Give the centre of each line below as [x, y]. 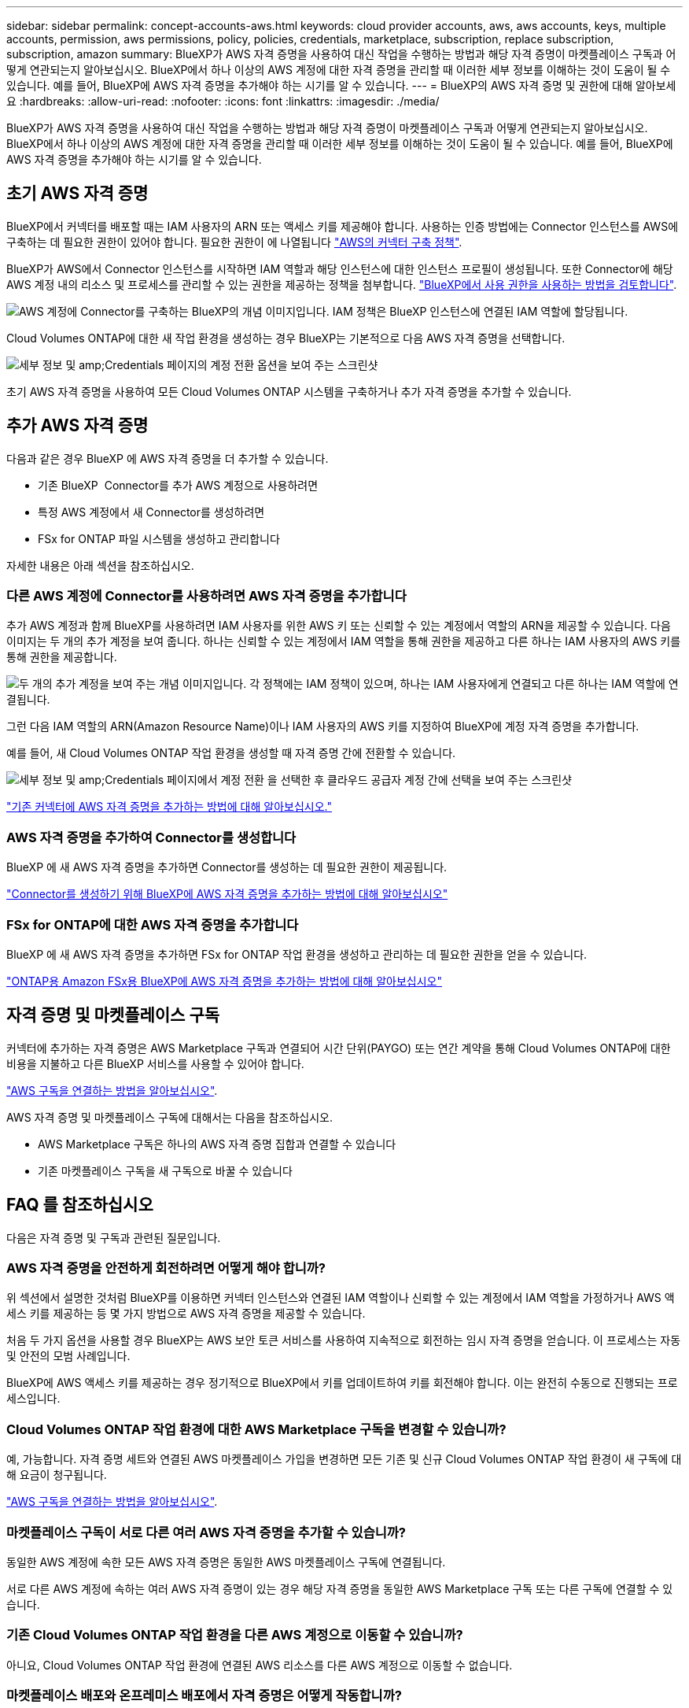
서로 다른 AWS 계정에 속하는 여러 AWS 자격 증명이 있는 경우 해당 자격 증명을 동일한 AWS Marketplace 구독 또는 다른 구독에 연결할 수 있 [340, 1588]
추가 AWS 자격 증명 [77, 426]
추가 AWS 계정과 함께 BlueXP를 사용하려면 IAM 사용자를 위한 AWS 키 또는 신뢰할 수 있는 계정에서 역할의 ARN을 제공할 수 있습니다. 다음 [339, 626]
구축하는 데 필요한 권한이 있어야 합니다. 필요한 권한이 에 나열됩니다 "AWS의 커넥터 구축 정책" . [234, 242]
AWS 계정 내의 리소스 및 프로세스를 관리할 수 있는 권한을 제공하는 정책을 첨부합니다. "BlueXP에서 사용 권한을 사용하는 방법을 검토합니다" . [342, 284]
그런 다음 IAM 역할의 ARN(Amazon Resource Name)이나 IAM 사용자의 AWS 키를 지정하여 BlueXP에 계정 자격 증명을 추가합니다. [323, 726]
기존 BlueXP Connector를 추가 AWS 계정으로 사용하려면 [178, 485]
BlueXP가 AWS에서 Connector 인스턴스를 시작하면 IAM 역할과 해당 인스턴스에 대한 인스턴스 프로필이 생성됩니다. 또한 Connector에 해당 [340, 268]
